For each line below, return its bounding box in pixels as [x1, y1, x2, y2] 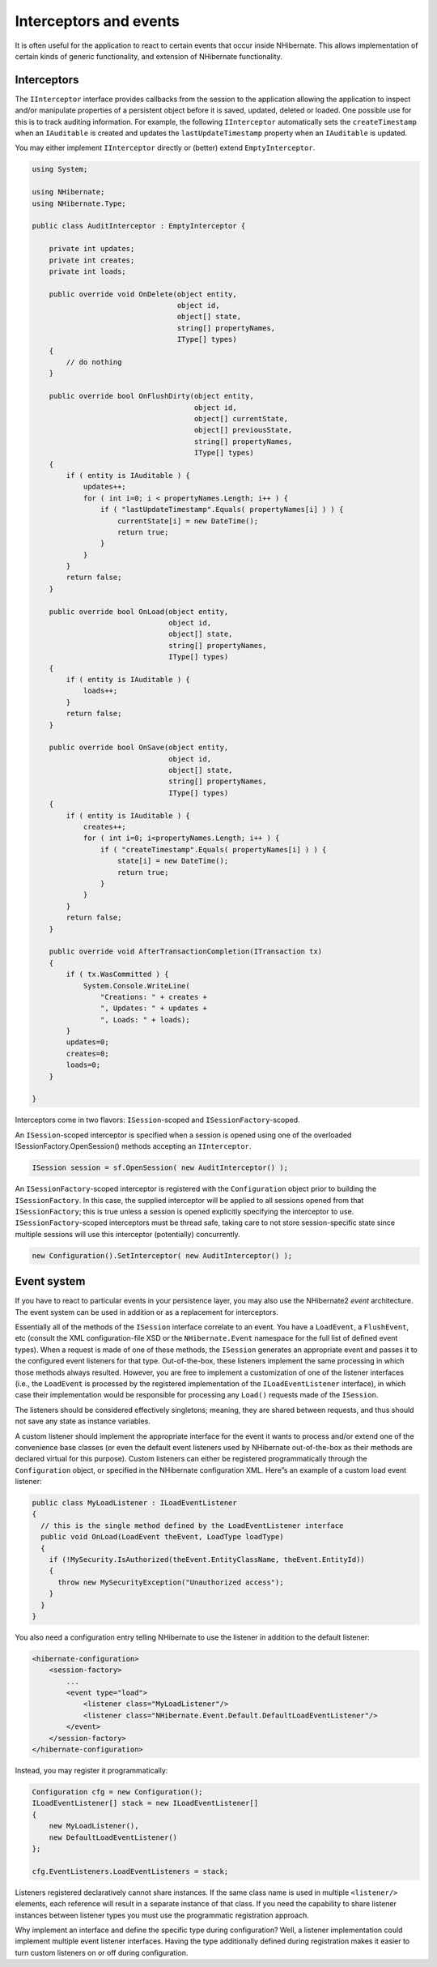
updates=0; [66, 1038, 109, 1047]
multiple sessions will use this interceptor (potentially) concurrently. [15, 1229, 240, 1239]
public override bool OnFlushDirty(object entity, [49, 391, 254, 401]
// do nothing [66, 357, 122, 367]
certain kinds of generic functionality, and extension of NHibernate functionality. [15, 51, 283, 61]
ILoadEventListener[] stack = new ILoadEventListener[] [32, 1798, 259, 1808]
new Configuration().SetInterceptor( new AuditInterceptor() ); [32, 1251, 293, 1260]
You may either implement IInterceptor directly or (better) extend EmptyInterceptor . [15, 143, 316, 153]
